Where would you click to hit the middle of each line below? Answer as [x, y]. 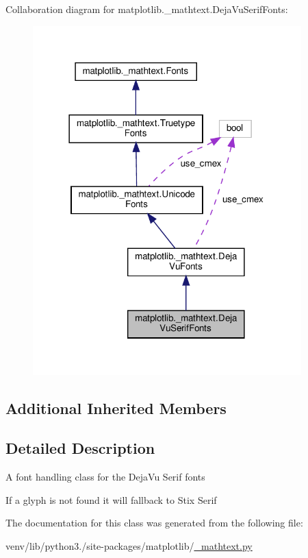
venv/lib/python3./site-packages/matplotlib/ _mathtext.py [129, 545]
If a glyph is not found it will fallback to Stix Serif [111, 499]
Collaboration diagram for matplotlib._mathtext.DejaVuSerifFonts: [147, 9]
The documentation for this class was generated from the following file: [154, 523]
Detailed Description [80, 448]
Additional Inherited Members [116, 408]
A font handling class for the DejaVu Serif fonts [105, 477]
